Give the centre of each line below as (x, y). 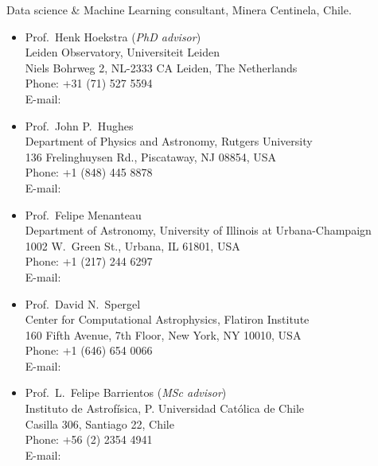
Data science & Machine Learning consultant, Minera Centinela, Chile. (179, 10)
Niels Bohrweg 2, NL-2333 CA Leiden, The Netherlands (161, 67)
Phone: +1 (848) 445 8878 (89, 172)
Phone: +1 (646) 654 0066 (89, 350)
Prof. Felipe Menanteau (83, 214)
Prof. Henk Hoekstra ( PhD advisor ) (113, 36)
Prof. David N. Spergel (83, 303)
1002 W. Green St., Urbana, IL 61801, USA (132, 245)
